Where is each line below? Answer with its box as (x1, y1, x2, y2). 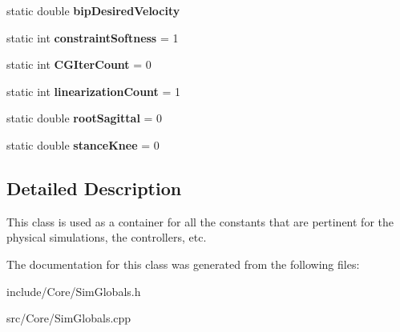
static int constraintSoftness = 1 (6, 29, 179, 46)
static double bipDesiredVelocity (6, 2, 180, 18)
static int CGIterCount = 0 (6, 56, 152, 73)
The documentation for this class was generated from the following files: (6, 255, 360, 272)
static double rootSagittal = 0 (6, 110, 163, 126)
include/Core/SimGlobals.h (6, 282, 141, 299)
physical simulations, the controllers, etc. (6, 229, 207, 246)
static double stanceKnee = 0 (6, 136, 160, 153)
